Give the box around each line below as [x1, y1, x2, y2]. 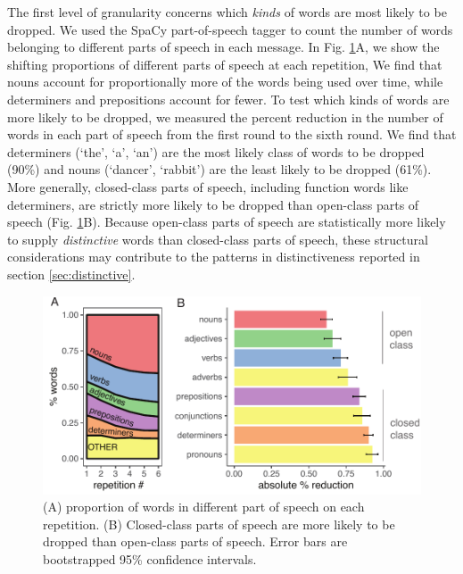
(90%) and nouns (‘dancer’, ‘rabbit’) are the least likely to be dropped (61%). [7, 160, 432, 179]
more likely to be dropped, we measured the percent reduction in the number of [7, 107, 443, 126]
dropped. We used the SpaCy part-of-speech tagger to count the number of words [7, 20, 453, 38]
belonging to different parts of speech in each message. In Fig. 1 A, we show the [7, 37, 440, 56]
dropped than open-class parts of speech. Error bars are [43, 532, 348, 551]
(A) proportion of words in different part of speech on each [43, 497, 365, 516]
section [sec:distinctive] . [7, 264, 136, 283]
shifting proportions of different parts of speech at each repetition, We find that [7, 54, 442, 73]
